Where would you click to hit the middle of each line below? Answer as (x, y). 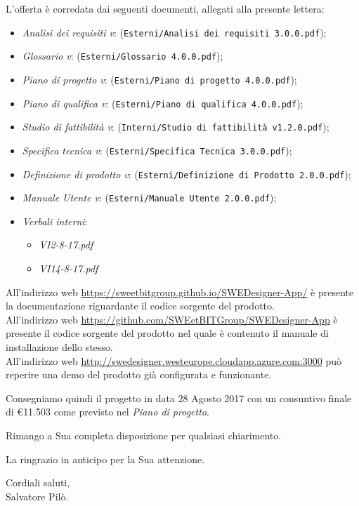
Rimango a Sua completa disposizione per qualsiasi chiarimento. (144, 435)
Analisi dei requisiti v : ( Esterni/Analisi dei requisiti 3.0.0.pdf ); (174, 32)
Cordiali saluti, (38, 482)
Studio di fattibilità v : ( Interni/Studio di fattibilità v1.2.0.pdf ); (176, 127)
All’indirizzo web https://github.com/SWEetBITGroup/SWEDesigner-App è (172, 319)
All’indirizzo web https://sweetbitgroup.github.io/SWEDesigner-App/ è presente (180, 292)
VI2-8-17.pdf (66, 245)
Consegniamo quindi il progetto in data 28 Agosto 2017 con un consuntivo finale (179, 398)
